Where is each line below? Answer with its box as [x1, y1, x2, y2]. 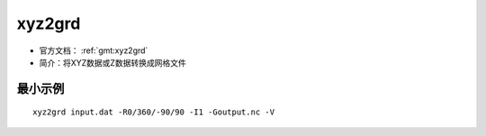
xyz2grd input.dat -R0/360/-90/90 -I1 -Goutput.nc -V [32, 107, 274, 117]
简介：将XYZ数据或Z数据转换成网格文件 [39, 57, 186, 68]
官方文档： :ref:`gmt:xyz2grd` [39, 45, 148, 56]
